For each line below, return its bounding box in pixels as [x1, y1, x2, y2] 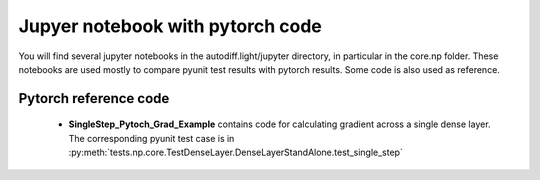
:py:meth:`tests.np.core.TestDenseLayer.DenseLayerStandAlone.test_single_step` [68, 146, 404, 159]
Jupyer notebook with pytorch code [18, 15, 322, 37]
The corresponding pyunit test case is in [68, 132, 235, 144]
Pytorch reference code [18, 90, 170, 107]
